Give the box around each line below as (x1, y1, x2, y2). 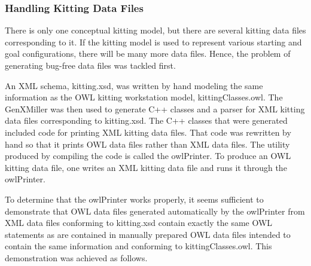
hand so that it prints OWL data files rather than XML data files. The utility (5, 137, 290, 150)
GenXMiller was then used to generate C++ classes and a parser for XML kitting (5, 102, 305, 115)
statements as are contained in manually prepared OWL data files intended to (5, 228, 291, 240)
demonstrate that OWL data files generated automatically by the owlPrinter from (5, 204, 305, 217)
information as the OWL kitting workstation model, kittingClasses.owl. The (5, 91, 283, 103)
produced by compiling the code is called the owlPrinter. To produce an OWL (5, 149, 291, 162)
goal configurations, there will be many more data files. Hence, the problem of (5, 47, 291, 60)
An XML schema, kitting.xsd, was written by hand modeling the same (5, 79, 263, 91)
